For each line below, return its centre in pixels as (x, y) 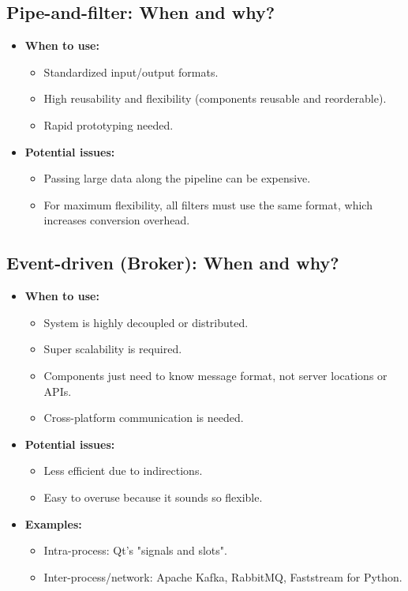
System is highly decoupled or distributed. (146, 322)
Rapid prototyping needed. (109, 124)
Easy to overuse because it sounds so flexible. (153, 497)
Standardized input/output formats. (131, 72)
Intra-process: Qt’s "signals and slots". (135, 550)
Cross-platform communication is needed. (144, 418)
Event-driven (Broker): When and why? (173, 263)
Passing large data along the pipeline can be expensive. (177, 178)
